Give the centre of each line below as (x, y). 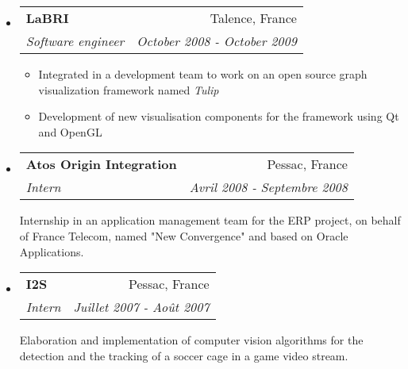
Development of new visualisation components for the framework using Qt (219, 116)
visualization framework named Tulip (129, 89)
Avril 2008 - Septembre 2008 (268, 187)
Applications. (52, 251)
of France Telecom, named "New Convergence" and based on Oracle (184, 235)
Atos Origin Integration (101, 164)
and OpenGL (70, 131)
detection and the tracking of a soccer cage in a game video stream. (184, 355)
